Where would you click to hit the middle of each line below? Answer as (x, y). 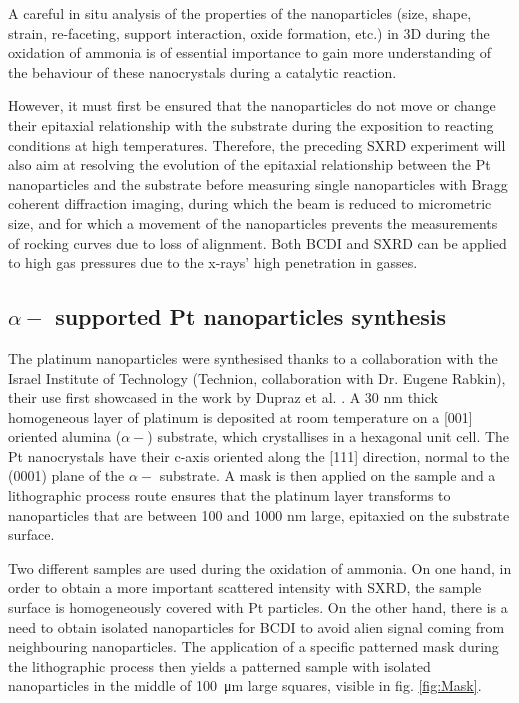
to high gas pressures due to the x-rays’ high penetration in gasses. (213, 262)
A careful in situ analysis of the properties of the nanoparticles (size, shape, (240, 13)
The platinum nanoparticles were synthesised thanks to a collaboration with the (253, 357)
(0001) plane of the (66, 475)
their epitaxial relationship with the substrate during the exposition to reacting (251, 124)
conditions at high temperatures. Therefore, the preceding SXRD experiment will (257, 144)
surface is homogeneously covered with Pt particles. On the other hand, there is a (258, 607)
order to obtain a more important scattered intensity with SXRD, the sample (245, 587)
